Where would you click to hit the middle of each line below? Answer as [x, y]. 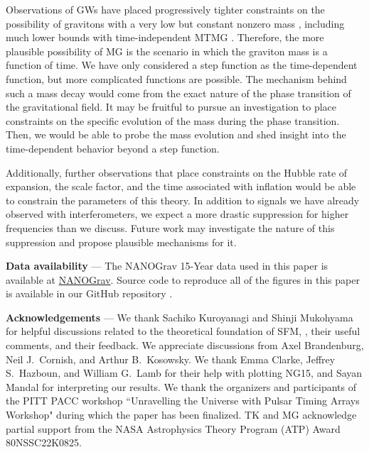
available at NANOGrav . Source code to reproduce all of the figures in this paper [183, 279]
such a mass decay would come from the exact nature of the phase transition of [178, 93]
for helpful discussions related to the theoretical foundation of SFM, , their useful [183, 331]
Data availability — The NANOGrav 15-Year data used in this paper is [167, 266]
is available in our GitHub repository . [89, 293]
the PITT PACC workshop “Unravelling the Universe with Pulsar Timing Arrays [183, 401]
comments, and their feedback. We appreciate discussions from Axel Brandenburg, [185, 345]
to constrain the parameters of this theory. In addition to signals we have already [183, 200]
